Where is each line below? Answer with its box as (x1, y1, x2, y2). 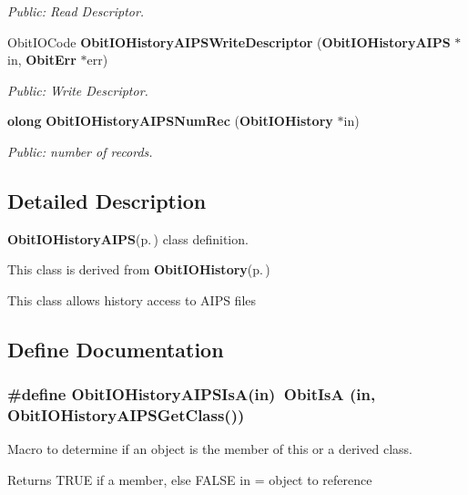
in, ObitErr (7, 50, 76, 69)
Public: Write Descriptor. (7, 80, 148, 99)
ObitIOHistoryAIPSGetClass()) (7, 404, 245, 427)
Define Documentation (7, 335, 224, 363)
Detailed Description (7, 186, 207, 214)
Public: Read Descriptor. (7, 2, 145, 20)
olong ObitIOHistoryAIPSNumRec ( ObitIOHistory (7, 111, 333, 130)
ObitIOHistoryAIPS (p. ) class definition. (7, 229, 249, 248)
